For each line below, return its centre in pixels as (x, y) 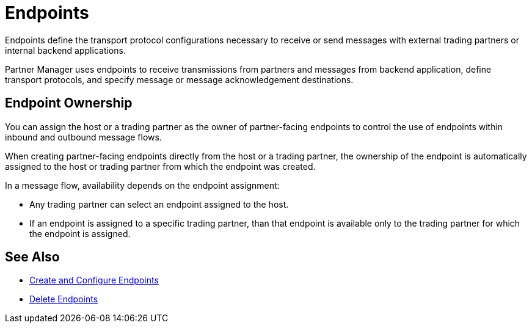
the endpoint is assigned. (80, 233)
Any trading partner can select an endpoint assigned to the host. (159, 204)
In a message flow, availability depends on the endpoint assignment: (142, 185)
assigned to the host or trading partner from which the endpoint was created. (160, 166)
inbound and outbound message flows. (83, 137)
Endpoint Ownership (69, 103)
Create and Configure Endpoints (94, 280)
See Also (32, 257)
